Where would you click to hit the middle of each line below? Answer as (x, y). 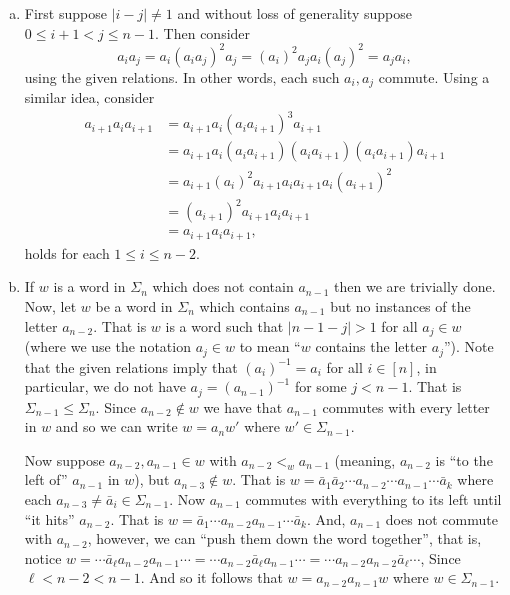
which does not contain (223, 286)
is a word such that (224, 325)
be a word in (134, 306)
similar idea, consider (89, 97)
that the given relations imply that (131, 366)
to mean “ (270, 346)
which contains (244, 306)
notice (43, 557)
